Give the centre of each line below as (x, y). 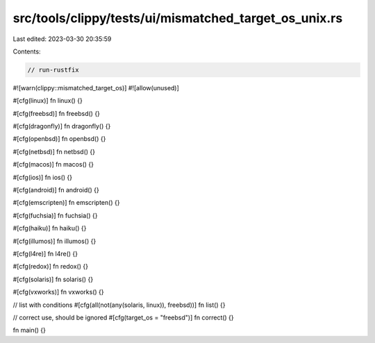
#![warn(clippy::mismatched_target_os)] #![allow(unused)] (96, 87)
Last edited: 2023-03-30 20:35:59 (62, 39)
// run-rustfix (53, 70)
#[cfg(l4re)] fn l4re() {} (45, 253)
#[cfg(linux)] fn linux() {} (48, 101)
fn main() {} (30, 331)
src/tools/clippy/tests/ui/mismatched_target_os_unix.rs (178, 18)
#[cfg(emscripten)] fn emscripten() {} (66, 203)
